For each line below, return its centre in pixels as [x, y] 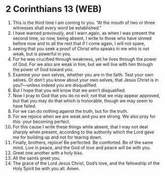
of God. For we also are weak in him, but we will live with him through [83, 64]
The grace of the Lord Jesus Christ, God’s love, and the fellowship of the [86, 163]
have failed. [24, 106]
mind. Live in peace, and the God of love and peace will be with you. [82, 148]
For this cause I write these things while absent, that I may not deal [80, 126]
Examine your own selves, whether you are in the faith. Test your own [83, 75]
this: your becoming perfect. [41, 122]
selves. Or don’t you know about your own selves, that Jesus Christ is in [85, 80]
